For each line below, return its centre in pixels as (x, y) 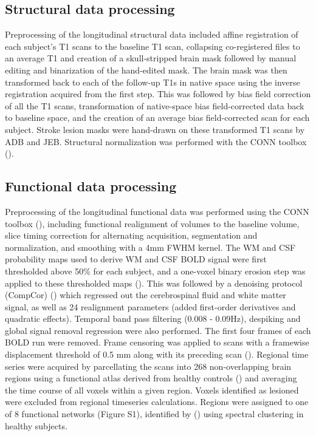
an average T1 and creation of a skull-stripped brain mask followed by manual (151, 58)
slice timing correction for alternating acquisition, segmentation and (131, 235)
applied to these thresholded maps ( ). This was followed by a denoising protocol (154, 283)
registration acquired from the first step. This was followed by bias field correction (158, 94)
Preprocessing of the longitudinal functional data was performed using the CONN (157, 211)
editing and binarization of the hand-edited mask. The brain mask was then (146, 70)
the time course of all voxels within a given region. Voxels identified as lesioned (152, 390)
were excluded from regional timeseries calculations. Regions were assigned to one (157, 402)
